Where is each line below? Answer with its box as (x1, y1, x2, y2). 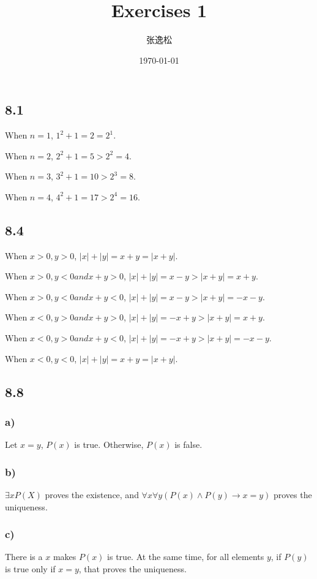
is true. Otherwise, (74, 438, 144, 451)
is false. (174, 438, 203, 451)
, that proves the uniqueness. (78, 562, 187, 575)
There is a (5, 550, 43, 563)
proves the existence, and (45, 488, 139, 501)
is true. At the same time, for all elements (107, 550, 264, 563)
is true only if (5, 562, 56, 575)
